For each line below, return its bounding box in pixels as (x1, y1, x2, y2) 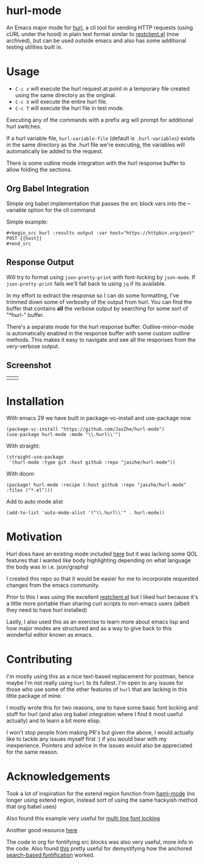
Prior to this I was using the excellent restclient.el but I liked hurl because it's (6, 594, 199, 601)
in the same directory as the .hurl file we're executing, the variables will (6, 141, 185, 148)
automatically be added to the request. (6, 147, 104, 154)
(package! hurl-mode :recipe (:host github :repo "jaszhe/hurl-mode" (6, 482, 187, 488)
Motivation (6, 530, 63, 544)
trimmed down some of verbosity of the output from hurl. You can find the (6, 298, 192, 305)
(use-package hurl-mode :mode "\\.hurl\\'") (6, 432, 121, 438)
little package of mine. (6, 692, 62, 700)
